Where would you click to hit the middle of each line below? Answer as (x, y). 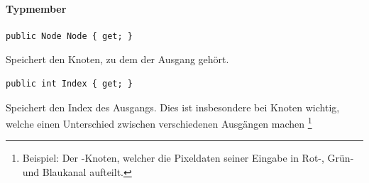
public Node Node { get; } (69, 36)
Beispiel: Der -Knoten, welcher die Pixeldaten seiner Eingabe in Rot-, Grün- (188, 158)
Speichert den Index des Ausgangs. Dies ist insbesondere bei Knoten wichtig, (173, 107)
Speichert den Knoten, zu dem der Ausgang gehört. (117, 59)
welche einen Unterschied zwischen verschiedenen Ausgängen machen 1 (159, 122)
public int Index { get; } (69, 83)
